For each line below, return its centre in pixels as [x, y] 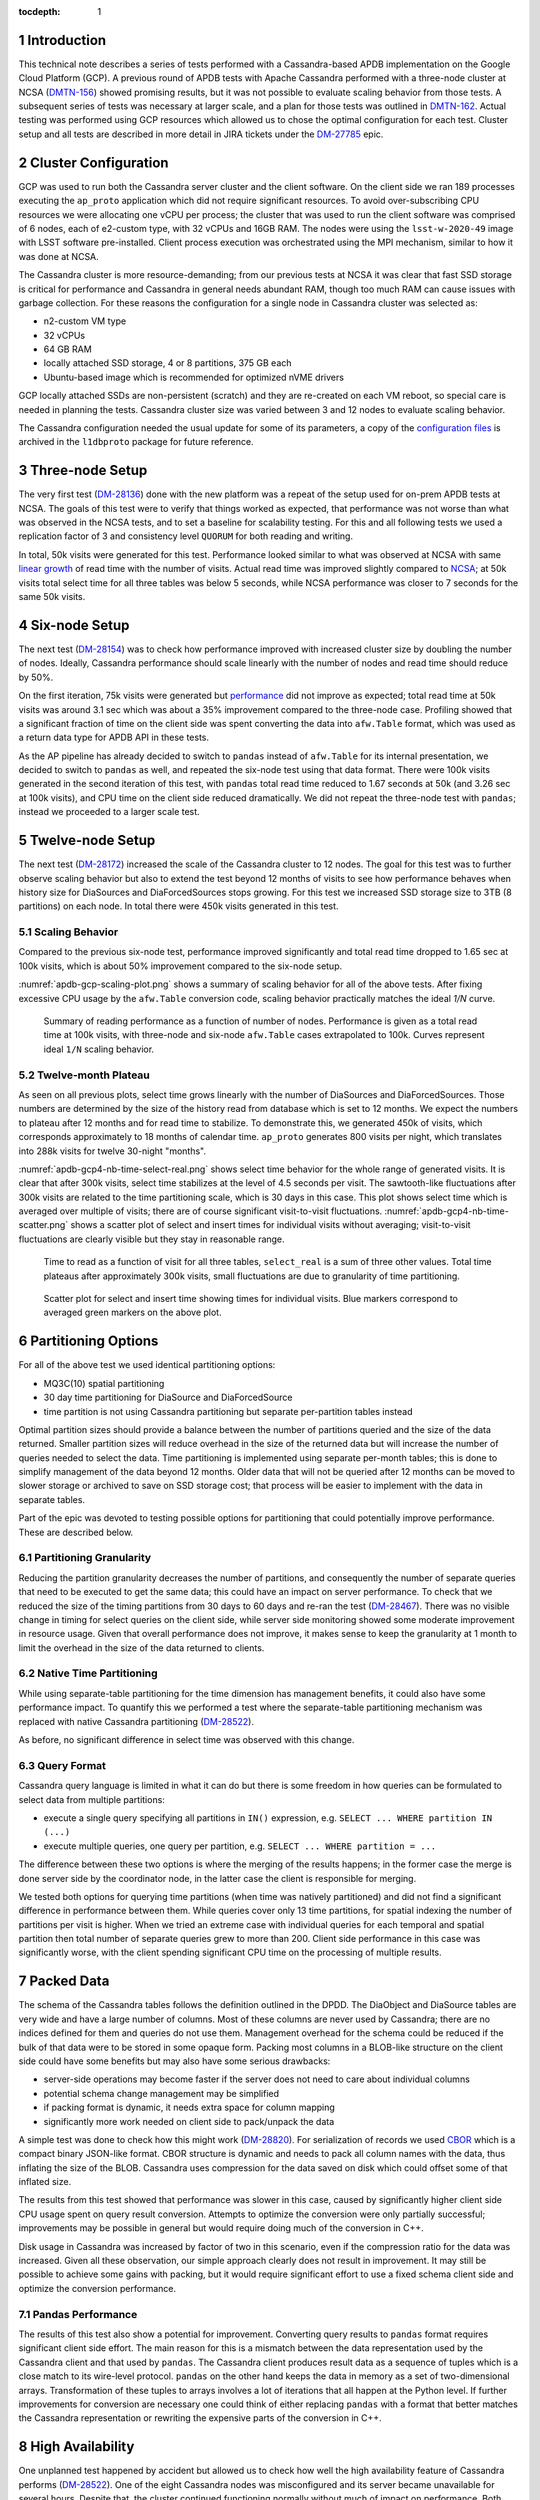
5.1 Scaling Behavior [68, 932]
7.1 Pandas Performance [78, 2314]
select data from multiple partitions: [91, 1799]
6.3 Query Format [62, 1765]
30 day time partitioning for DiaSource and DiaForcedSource [168, 1397]
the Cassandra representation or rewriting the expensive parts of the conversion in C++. [200, 2418]
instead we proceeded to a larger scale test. [109, 812]
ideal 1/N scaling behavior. [99, 1049]
